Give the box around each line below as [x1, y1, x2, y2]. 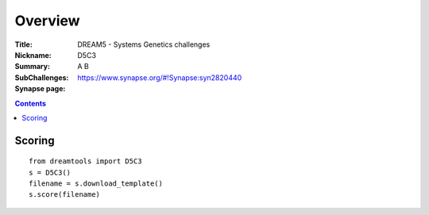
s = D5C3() [29, 167, 71, 177]
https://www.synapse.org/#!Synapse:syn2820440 [77, 72, 242, 83]
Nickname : [14, 50, 52, 60]
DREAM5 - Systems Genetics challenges [77, 40, 211, 49]
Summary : [14, 62, 51, 71]
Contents [14, 98, 47, 108]
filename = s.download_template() [29, 179, 163, 188]
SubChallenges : [14, 72, 69, 83]
